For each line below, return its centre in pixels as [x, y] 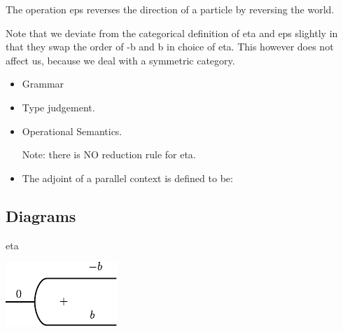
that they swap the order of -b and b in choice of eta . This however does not [170, 47]
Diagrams [41, 215]
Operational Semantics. [72, 131]
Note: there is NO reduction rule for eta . [109, 154]
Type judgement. [58, 107]
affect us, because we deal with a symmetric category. [120, 60]
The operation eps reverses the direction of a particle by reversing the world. [170, 9]
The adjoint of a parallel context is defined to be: [127, 178]
